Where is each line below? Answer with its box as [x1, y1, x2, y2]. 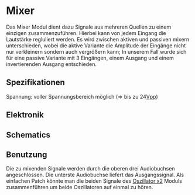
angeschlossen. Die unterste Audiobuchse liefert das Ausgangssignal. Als [6, 171, 184, 179]
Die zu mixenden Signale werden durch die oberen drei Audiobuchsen [6, 165, 175, 172]
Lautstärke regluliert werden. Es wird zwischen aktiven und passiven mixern [6, 36, 190, 43]
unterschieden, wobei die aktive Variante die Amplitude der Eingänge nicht [6, 42, 186, 49]
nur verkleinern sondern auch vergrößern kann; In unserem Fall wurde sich [6, 48, 187, 55]
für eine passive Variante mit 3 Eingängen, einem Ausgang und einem [6, 54, 174, 61]
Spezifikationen [6, 78, 66, 88]
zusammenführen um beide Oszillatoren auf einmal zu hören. [6, 184, 153, 191]
